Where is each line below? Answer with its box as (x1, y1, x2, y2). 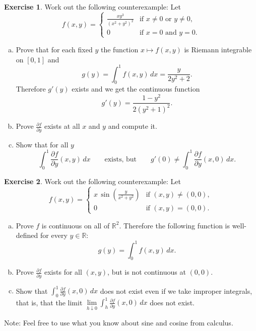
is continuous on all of (41, 220, 110, 230)
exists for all (44, 267, 82, 277)
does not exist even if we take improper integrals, (100, 285, 252, 296)
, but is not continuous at (107, 267, 186, 277)
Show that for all (16, 139, 69, 149)
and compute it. (108, 121, 157, 131)
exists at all (44, 121, 80, 131)
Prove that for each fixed (16, 44, 93, 54)
